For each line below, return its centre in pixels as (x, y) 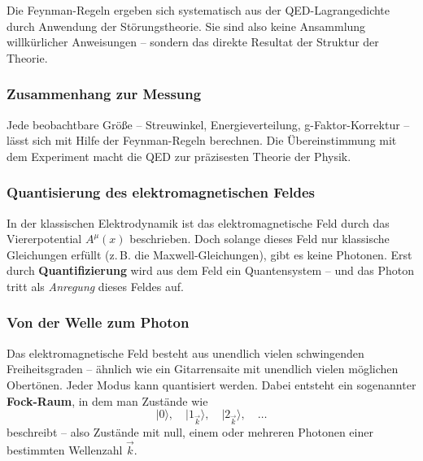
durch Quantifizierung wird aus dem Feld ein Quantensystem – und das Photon (211, 270)
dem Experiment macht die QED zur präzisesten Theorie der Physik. (179, 156)
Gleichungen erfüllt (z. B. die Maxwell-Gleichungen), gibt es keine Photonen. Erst (209, 254)
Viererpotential (44, 239)
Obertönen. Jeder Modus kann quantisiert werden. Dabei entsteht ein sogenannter (211, 384)
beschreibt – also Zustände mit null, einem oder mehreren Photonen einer (190, 431)
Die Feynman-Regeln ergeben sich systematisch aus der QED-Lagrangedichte (198, 10)
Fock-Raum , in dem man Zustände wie (107, 400)
